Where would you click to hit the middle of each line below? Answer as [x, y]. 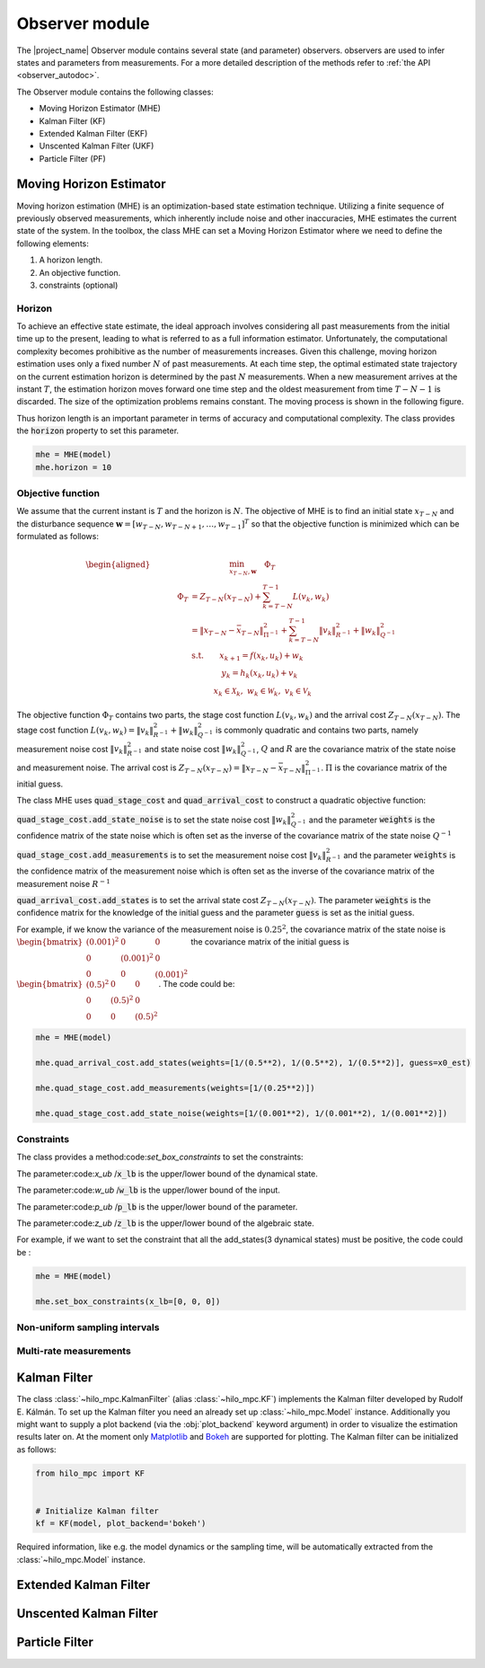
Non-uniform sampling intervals [88, 1327]
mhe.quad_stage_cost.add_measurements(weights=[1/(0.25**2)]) [175, 1088]
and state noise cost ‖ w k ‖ [193, 750]
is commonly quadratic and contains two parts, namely [317, 730]
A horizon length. [71, 260]
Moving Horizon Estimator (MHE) [100, 109]
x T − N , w [243, 572]
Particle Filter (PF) [73, 158]
